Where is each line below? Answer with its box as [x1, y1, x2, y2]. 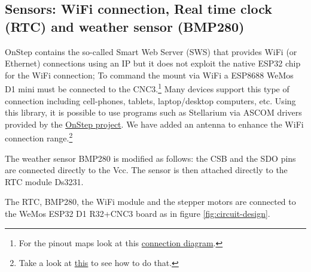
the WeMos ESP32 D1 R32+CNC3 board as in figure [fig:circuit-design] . [5, 207, 270, 220]
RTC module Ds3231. [5, 175, 84, 188]
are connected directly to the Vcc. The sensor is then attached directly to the [5, 164, 288, 176]
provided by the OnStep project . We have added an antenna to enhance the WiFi [5, 117, 304, 130]
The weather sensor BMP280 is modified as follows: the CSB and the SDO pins [5, 152, 296, 164]
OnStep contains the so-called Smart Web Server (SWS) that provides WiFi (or [5, 45, 297, 58]
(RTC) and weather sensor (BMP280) [5, 17, 245, 35]
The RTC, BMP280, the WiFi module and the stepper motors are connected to [5, 195, 296, 208]
